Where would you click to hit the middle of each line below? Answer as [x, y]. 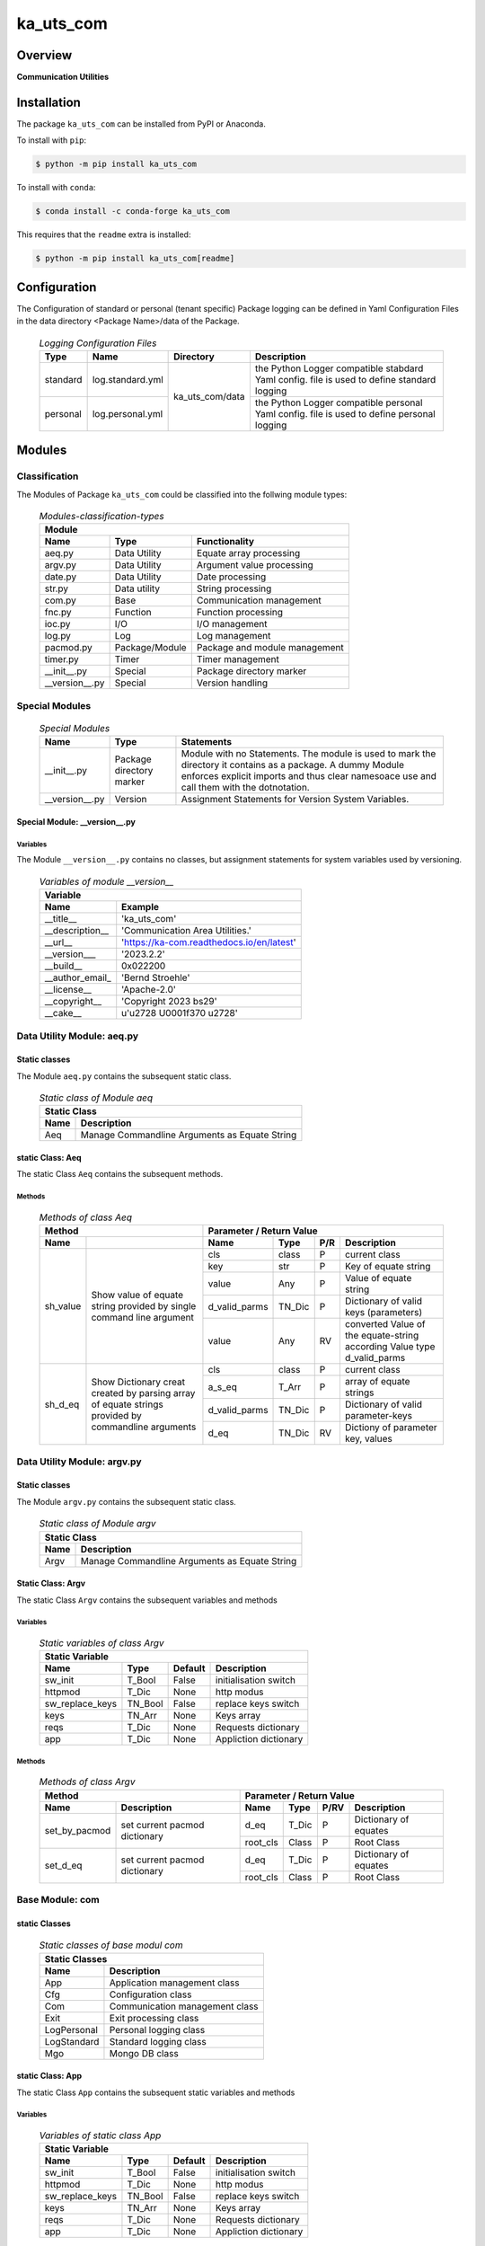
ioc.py [57, 624]
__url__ [58, 942]
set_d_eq [63, 1866]
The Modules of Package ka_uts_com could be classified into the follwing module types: [182, 494]
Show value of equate [137, 1295]
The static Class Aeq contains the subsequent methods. [120, 1174]
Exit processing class [154, 2018]
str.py [57, 588]
